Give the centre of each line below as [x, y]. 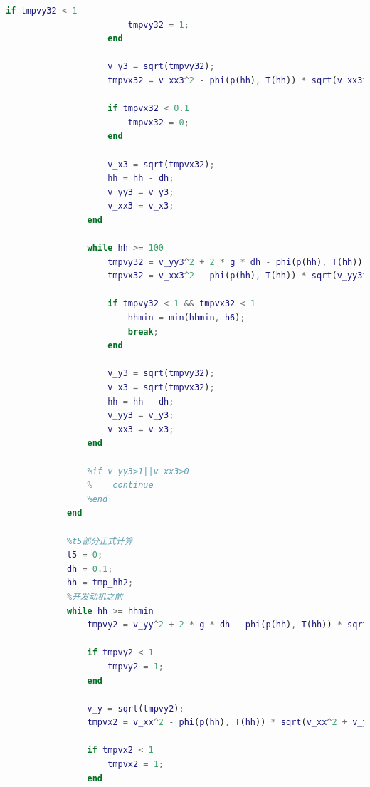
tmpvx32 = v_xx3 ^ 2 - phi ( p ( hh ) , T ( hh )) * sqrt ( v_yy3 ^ [238, 276]
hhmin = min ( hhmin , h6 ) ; [186, 318]
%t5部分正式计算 [100, 541]
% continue [120, 485]
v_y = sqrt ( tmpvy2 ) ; [136, 708]
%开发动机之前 [95, 596]
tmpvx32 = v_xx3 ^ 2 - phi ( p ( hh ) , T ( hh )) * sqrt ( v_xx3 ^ [238, 80]
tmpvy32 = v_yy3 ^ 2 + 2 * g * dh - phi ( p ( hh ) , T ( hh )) [235, 262]
